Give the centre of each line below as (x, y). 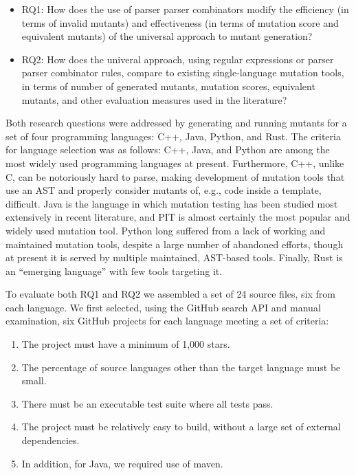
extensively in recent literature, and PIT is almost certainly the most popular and (178, 217)
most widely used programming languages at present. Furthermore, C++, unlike (175, 163)
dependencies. (51, 440)
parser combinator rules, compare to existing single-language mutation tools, (183, 73)
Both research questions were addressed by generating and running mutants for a (176, 123)
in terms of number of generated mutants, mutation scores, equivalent (168, 86)
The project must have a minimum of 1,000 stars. (126, 344)
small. (34, 380)
